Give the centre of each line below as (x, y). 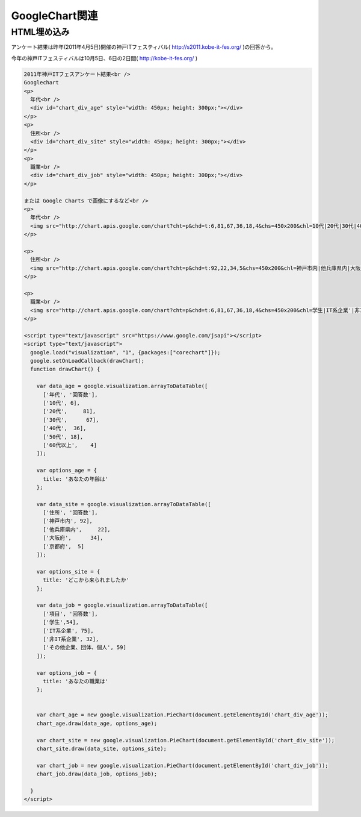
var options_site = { (68, 571)
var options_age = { (67, 471)
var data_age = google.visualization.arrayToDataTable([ (122, 386)
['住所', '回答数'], (71, 513)
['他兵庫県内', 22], (77, 529)
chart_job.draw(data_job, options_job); (97, 774)
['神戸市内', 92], (68, 521)
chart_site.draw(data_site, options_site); (101, 749)
